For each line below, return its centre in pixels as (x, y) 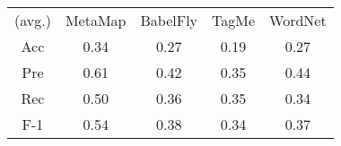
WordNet (298, 20)
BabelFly (169, 20)
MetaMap (96, 20)
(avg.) (33, 20)
